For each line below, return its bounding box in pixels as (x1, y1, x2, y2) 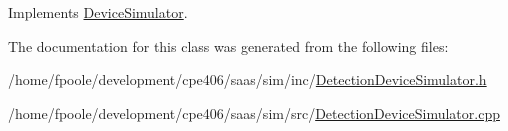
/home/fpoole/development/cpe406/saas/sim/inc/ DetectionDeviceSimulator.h (8, 69, 487, 90)
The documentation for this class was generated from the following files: (8, 35, 449, 56)
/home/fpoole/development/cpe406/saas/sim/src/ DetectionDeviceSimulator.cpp (8, 102, 500, 123)
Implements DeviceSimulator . (8, 2, 188, 22)
